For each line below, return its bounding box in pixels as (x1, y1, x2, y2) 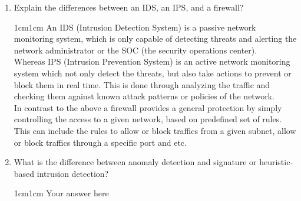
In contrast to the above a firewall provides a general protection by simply (14, 101, 282, 113)
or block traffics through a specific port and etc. (14, 136, 187, 148)
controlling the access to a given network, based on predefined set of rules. (14, 113, 282, 125)
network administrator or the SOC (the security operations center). (14, 43, 257, 56)
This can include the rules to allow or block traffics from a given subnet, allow (14, 124, 296, 136)
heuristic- (259, 156, 293, 168)
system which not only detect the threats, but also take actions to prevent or (14, 66, 292, 79)
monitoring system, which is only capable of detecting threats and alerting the (14, 32, 297, 45)
